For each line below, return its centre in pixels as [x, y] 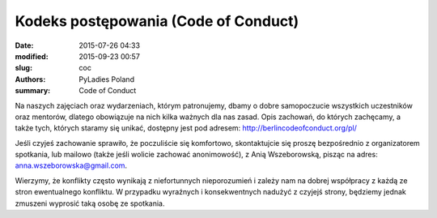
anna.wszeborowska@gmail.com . [71, 165]
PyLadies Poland [107, 79]
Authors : [30, 79]
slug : [23, 68]
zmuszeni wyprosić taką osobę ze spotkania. [90, 203]
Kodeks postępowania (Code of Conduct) [157, 21]
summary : [33, 91]
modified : [32, 56]
